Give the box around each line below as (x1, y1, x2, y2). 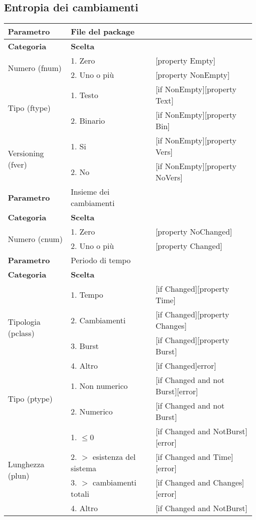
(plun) (8, 469, 30, 481)
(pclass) (8, 327, 34, 339)
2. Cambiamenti (70, 314, 126, 326)
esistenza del (93, 451, 136, 463)
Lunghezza (8, 458, 45, 470)
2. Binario (70, 114, 105, 126)
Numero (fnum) (8, 62, 62, 73)
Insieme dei (70, 186, 110, 198)
